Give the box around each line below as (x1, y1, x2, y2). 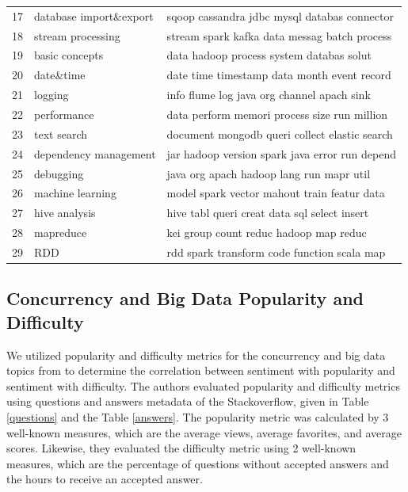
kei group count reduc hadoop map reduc (166, 224, 367, 241)
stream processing (34, 27, 120, 44)
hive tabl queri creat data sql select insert (166, 204, 369, 221)
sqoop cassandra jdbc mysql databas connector (166, 7, 394, 24)
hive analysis (34, 204, 96, 221)
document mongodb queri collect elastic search (166, 125, 393, 142)
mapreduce (34, 224, 87, 241)
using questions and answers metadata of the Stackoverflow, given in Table (6, 393, 369, 410)
